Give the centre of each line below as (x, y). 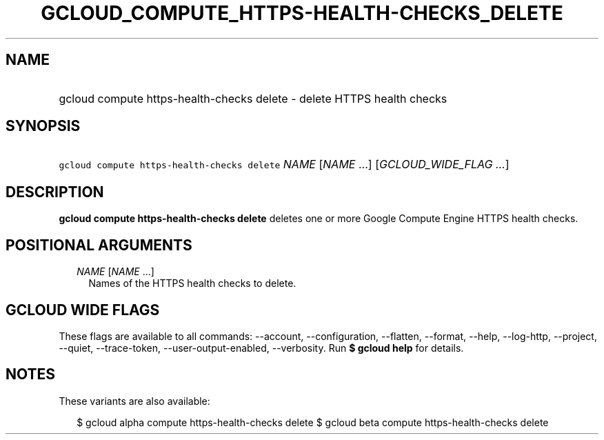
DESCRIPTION (55, 192)
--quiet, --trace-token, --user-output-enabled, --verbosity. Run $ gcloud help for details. (261, 348)
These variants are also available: (134, 401)
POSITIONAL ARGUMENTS (99, 245)
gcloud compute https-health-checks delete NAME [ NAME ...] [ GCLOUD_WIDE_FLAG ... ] (284, 164)
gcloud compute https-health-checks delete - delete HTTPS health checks (253, 98)
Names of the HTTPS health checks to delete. (192, 283)
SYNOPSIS (43, 126)
